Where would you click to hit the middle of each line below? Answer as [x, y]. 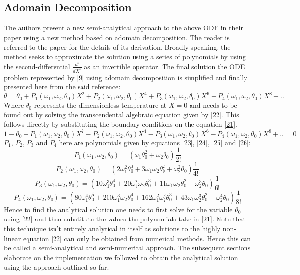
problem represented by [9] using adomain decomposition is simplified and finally [126, 77]
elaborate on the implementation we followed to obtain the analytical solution [121, 257]
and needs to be [213, 105]
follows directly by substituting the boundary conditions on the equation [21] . [121, 124]
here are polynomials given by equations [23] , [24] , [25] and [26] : [155, 142]
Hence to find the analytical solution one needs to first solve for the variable [118, 209]
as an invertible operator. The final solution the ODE [164, 66]
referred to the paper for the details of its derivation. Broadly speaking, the [117, 47]
